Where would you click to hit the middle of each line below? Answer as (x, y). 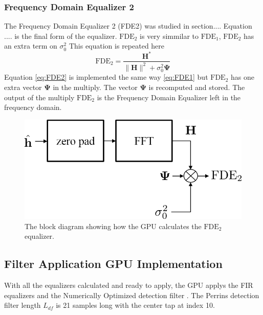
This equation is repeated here (117, 46)
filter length (23, 305)
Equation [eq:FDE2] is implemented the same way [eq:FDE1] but (106, 77)
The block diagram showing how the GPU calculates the (113, 226)
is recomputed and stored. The (197, 87)
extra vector (23, 87)
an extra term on (31, 46)
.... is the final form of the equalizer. (61, 36)
